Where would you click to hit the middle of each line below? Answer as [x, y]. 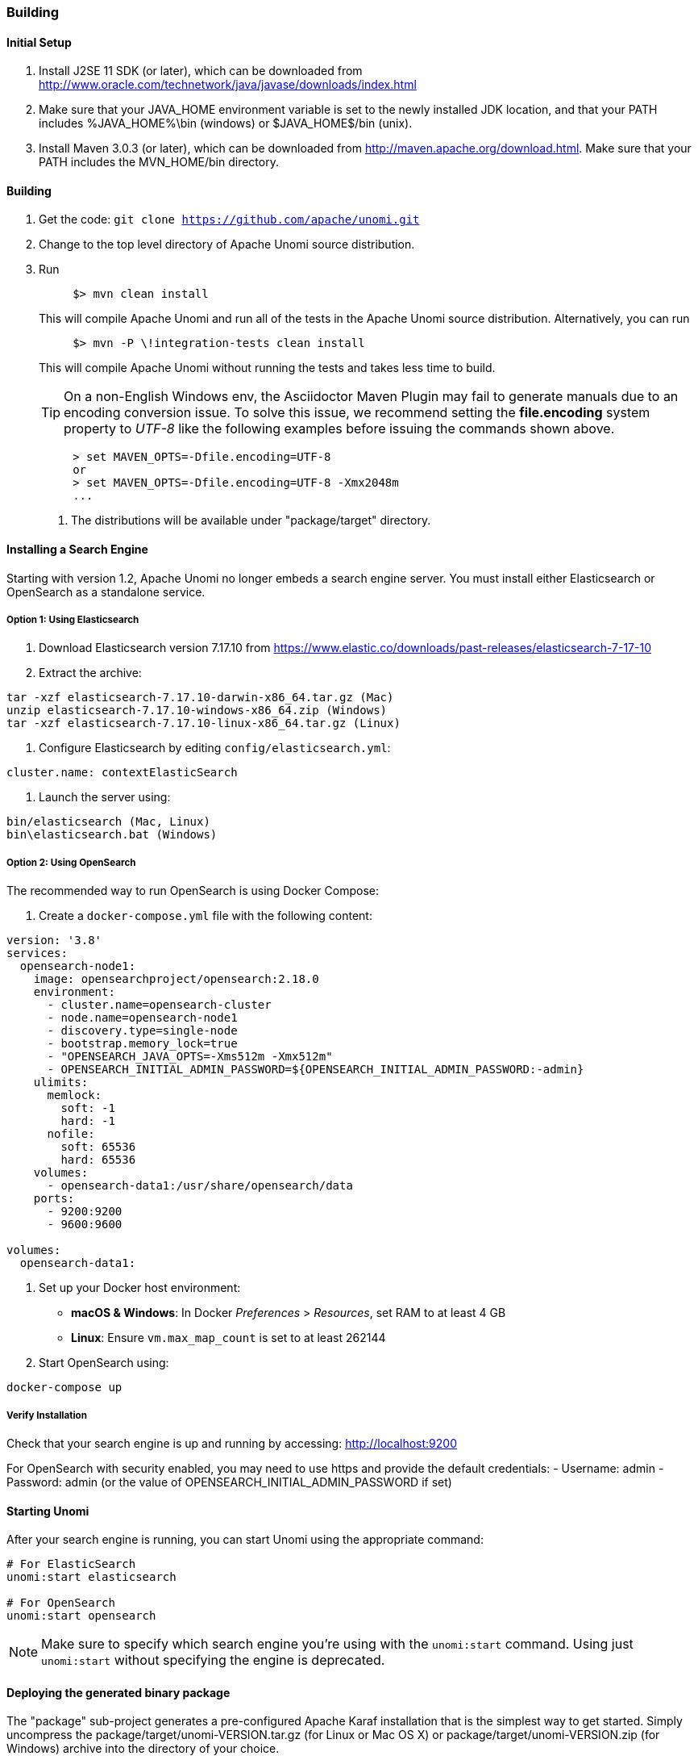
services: [37, 953]
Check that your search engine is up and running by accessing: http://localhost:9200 [232, 1443]
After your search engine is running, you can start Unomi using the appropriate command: [245, 1540]
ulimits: [61, 1083]
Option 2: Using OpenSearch [71, 862]
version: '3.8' [54, 941]
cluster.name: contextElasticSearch [122, 773]
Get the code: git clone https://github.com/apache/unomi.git [229, 219]
